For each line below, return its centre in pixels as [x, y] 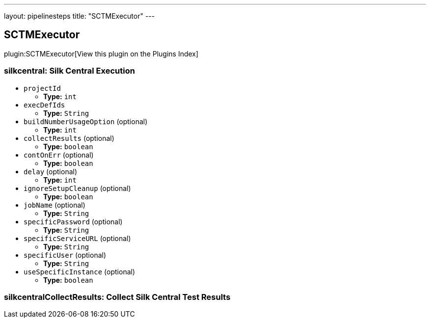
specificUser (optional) [65, 255]
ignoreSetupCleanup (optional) [77, 188]
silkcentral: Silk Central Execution [69, 71]
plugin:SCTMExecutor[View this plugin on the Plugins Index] [101, 54]
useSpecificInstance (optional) [80, 271]
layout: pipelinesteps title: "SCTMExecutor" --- [80, 16]
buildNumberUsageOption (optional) [86, 121]
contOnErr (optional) [59, 155]
